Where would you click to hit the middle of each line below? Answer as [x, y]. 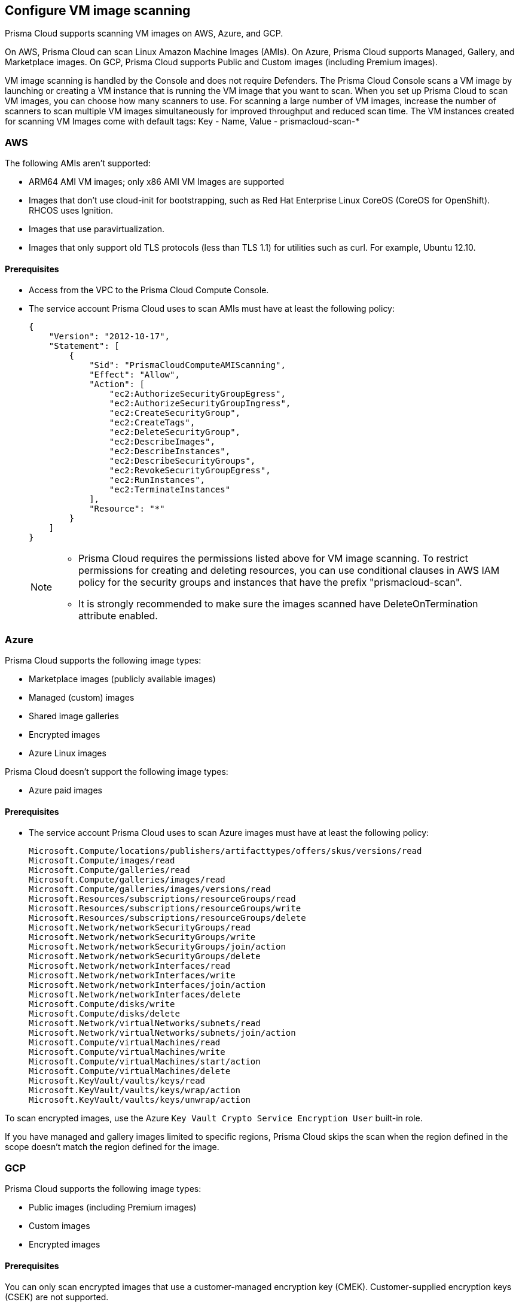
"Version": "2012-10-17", [109, 337]
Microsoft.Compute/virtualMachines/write [127, 1052]
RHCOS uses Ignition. [71, 211]
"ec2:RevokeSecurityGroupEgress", [190, 471]
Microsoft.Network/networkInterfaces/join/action [147, 985]
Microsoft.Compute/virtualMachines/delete [130, 1071]
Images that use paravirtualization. [97, 229]
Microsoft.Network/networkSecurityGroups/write [142, 937]
